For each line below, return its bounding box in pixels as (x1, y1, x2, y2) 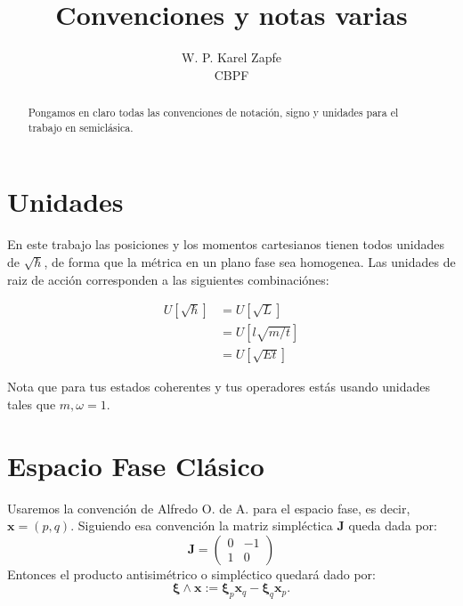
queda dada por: (348, 516, 438, 535)
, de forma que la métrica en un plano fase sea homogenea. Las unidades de (44, 252, 456, 271)
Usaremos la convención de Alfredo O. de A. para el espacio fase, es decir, (7, 498, 410, 517)
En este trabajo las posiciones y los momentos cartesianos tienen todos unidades (7, 235, 445, 254)
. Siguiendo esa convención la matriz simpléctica (70, 516, 333, 535)
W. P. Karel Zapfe (182, 48, 281, 67)
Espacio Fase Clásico (7, 447, 264, 483)
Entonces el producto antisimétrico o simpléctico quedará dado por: (7, 564, 376, 583)
